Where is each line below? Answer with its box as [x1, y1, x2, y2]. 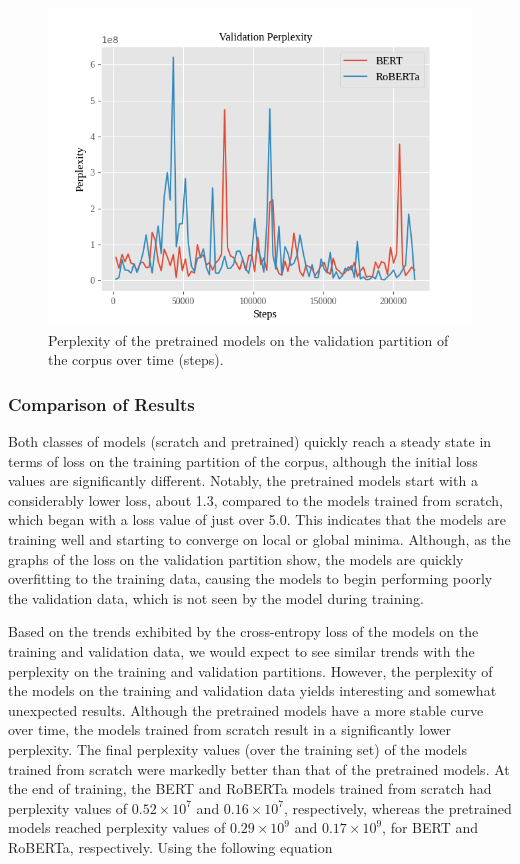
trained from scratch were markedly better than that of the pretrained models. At [8, 758, 510, 779]
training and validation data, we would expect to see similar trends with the [8, 640, 475, 661]
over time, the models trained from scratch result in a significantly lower [8, 719, 452, 740]
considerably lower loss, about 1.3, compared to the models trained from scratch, [8, 489, 503, 510]
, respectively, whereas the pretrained [284, 797, 512, 818]
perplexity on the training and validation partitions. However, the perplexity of [8, 660, 493, 681]
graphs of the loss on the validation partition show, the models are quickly [8, 548, 464, 569]
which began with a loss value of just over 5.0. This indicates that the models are [8, 509, 506, 530]
